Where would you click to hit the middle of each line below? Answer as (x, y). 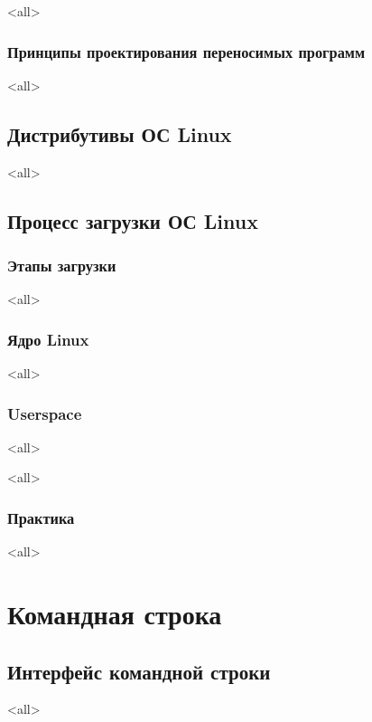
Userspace (45, 413)
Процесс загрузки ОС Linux (133, 220)
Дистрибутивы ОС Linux (120, 133)
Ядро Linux (48, 339)
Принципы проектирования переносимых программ (186, 51)
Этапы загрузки (62, 265)
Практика (41, 517)
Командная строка (115, 614)
